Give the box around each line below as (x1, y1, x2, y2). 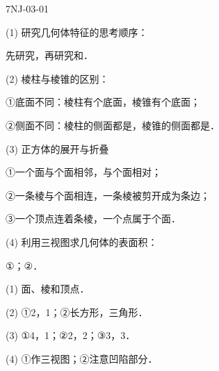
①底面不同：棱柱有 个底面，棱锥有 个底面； (6, 94, 200, 109)
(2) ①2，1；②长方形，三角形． (6, 304, 148, 319)
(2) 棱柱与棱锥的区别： (6, 71, 109, 85)
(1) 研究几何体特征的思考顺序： (6, 24, 148, 39)
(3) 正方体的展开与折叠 (6, 141, 109, 156)
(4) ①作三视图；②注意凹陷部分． (6, 351, 158, 365)
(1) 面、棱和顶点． (6, 281, 90, 296)
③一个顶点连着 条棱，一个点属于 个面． (6, 211, 181, 226)
